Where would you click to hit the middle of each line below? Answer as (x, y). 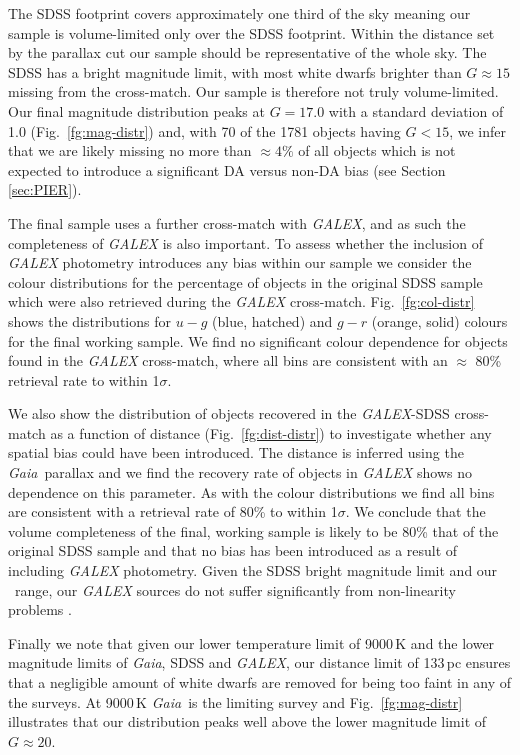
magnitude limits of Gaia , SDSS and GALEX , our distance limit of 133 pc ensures (259, 662)
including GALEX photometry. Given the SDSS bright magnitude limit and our (253, 570)
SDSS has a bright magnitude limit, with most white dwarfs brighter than (235, 71)
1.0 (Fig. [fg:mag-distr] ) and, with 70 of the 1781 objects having (204, 130)
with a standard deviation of (416, 110)
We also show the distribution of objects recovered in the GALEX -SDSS (229, 413)
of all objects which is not (377, 150)
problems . (40, 609)
